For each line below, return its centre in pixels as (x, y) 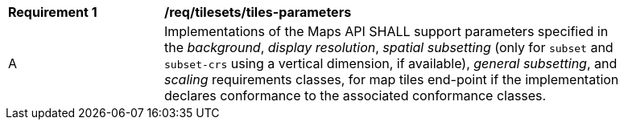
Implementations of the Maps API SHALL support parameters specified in (386, 31)
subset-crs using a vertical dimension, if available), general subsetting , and (391, 63)
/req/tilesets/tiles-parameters (258, 12)
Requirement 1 (53, 12)
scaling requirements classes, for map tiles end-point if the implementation (392, 79)
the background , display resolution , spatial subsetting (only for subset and (389, 47)
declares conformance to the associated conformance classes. (355, 96)
